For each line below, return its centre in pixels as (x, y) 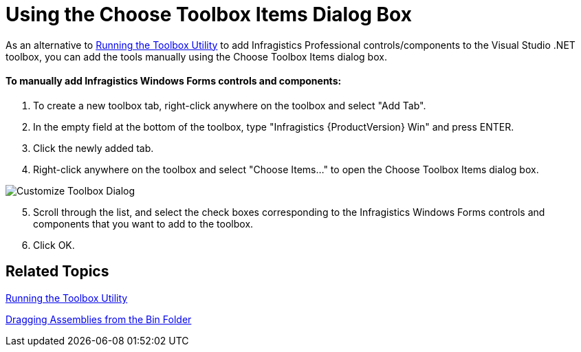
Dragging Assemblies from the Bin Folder (99, 319)
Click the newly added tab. (94, 148)
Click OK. (54, 245)
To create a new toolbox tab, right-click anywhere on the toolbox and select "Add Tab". (230, 105)
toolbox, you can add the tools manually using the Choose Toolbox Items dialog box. (196, 56)
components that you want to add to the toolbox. (143, 223)
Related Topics (57, 272)
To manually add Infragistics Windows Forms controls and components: (174, 81)
